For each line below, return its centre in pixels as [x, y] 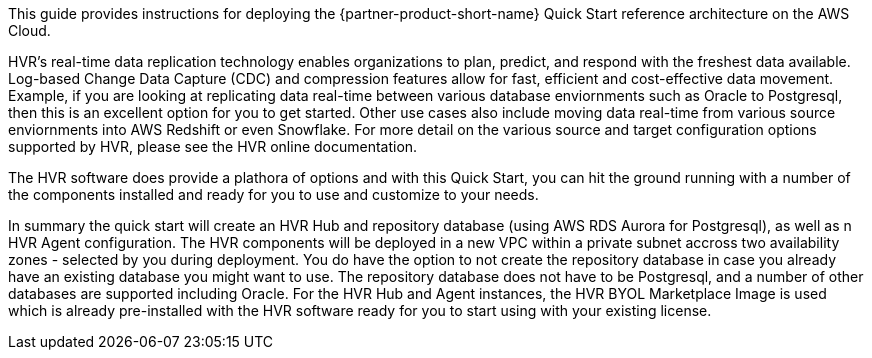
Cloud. [29, 30]
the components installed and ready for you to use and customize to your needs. [273, 194]
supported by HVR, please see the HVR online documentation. [213, 146]
